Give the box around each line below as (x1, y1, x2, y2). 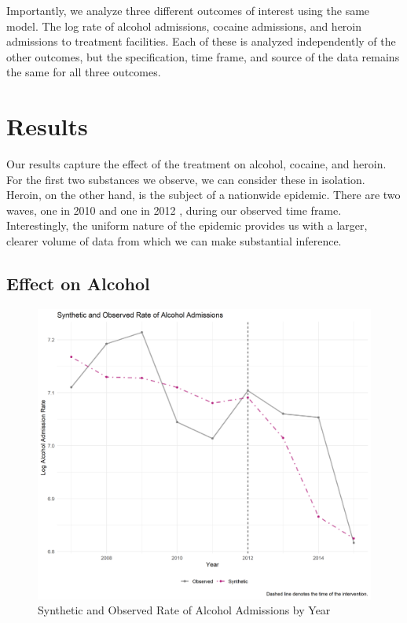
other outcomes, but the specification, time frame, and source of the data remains (6, 48, 400, 65)
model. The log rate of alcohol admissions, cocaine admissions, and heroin (6, 17, 362, 34)
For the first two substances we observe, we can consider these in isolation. (6, 171, 365, 187)
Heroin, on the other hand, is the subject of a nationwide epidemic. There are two (6, 186, 401, 203)
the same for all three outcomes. (6, 64, 161, 80)
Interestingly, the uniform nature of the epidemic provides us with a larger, (6, 217, 368, 234)
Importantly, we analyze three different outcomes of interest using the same (6, 2, 370, 18)
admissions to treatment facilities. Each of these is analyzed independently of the (6, 33, 396, 50)
